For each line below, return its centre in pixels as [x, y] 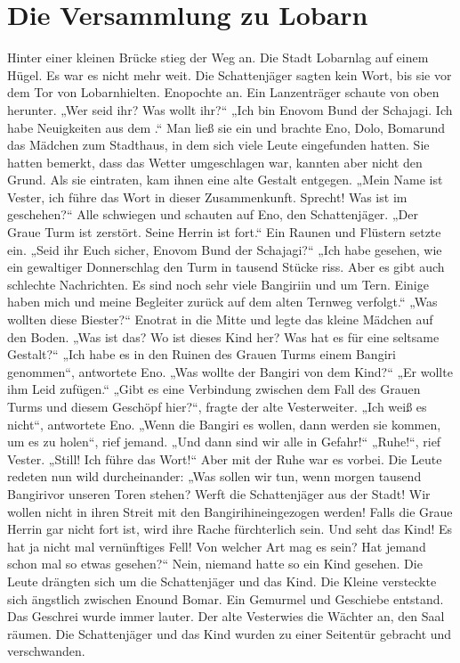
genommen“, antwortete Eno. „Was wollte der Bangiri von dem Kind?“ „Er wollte [230, 371]
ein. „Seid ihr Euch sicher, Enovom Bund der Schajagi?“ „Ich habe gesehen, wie [225, 249]
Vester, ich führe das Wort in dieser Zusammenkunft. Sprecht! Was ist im [207, 196]
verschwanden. [46, 651]
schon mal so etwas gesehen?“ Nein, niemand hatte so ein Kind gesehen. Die [215, 564]
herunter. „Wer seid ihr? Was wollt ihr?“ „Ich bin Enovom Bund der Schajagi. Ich [230, 109]
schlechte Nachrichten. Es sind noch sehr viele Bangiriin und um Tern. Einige [218, 284]
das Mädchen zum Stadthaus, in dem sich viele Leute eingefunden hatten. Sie [218, 145]
